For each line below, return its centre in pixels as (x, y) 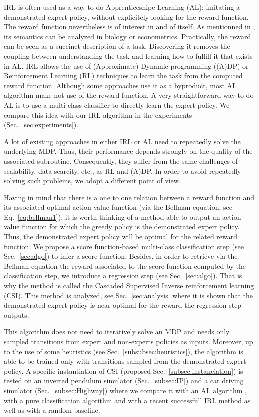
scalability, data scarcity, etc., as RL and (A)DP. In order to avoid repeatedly (123, 170)
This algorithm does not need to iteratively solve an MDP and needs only (117, 332)
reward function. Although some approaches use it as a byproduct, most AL (120, 85)
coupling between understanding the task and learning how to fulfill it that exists (128, 55)
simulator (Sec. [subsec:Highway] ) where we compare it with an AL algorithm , (125, 390)
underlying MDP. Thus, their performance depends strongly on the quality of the (128, 151)
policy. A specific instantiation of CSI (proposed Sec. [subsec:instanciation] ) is (124, 371)
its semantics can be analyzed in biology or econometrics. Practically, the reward (128, 36)
